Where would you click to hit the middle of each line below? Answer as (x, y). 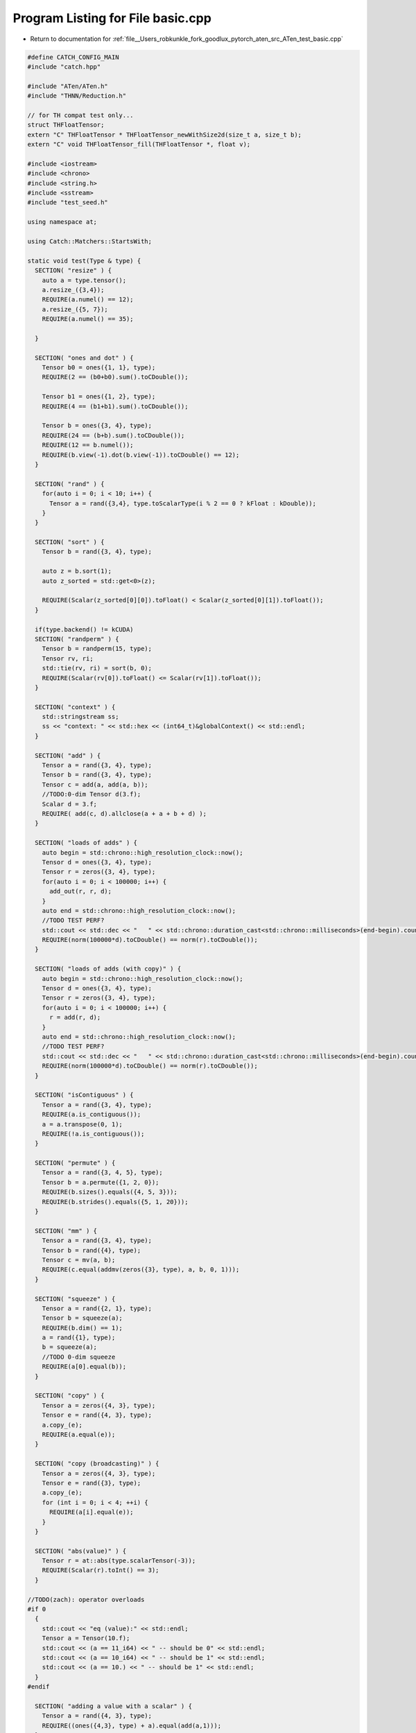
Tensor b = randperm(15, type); (97, 649)
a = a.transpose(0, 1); (82, 1124)
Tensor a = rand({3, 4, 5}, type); (102, 1173)
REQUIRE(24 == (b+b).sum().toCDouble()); (113, 435)
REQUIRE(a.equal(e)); (79, 1435)
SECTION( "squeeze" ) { (75, 1299)
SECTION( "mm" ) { (66, 1231)
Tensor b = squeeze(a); (82, 1318)
